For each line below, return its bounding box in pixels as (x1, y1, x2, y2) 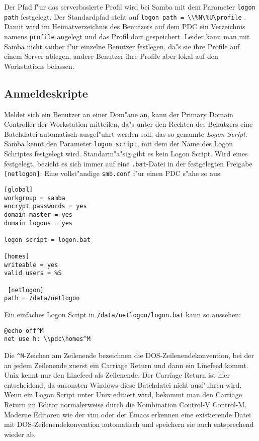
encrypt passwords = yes (4, 203, 87, 210)
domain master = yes (4, 211, 73, 218)
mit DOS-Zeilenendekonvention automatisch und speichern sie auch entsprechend (4, 419, 254, 429)
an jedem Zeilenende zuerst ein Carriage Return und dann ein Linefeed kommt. (4, 360, 248, 370)
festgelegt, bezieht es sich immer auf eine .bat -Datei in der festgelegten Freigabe (4, 158, 252, 168)
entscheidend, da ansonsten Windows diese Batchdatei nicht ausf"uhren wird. (4, 379, 242, 390)
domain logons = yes (4, 219, 73, 227)
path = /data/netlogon (4, 295, 80, 302)
